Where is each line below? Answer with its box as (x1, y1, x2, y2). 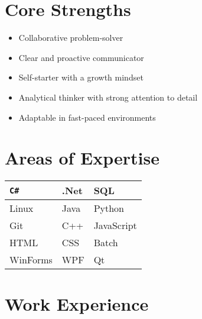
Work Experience (5, 292, 149, 316)
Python (93, 201, 124, 215)
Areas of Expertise (5, 146, 159, 170)
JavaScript (93, 218, 137, 233)
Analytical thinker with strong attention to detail (18, 91, 198, 103)
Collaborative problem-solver (18, 31, 123, 44)
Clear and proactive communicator (18, 51, 144, 63)
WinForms (9, 253, 53, 267)
